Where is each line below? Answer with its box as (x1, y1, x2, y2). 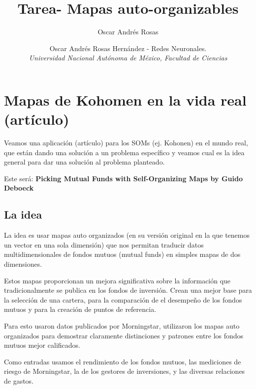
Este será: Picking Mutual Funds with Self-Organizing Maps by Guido (4, 173, 243, 183)
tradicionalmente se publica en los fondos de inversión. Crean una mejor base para (4, 285, 252, 295)
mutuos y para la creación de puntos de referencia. (4, 304, 157, 314)
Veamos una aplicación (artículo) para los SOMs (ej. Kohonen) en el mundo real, (4, 138, 248, 148)
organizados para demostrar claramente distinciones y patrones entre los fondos (4, 330, 244, 340)
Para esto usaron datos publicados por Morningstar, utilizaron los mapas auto (4, 320, 240, 331)
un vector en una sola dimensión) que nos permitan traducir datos (4, 239, 204, 250)
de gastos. (4, 375, 34, 386)
